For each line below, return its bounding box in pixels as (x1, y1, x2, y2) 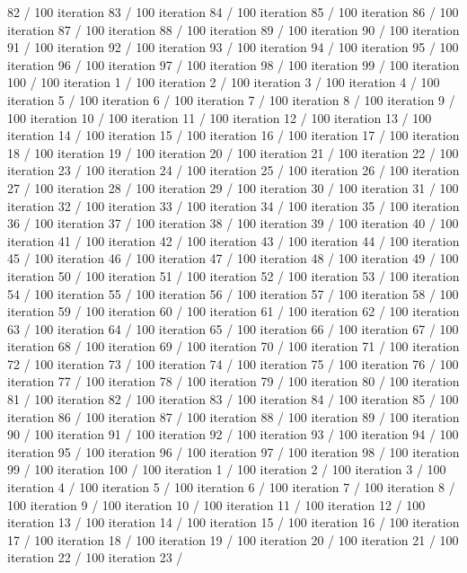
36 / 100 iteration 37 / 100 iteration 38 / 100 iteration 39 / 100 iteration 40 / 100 (7, 214, 459, 233)
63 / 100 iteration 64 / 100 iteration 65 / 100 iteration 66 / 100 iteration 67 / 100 (7, 319, 459, 338)
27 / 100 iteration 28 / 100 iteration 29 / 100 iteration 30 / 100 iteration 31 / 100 (7, 178, 459, 197)
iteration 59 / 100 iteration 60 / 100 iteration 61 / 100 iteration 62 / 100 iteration (7, 302, 460, 321)
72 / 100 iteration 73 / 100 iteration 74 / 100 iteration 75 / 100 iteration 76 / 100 (7, 354, 459, 373)
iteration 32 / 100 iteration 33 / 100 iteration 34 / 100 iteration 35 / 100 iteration (7, 196, 460, 215)
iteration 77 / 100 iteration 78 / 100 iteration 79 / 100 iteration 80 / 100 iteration (7, 372, 460, 391)
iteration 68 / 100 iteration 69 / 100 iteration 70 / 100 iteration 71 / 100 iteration (7, 337, 460, 356)
